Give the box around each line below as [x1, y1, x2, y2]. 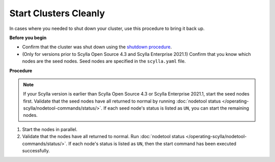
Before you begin [9, 35, 47, 41]
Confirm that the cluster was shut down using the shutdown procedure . [22, 44, 172, 50]
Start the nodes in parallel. [22, 126, 77, 132]
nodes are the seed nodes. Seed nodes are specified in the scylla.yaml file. [22, 58, 186, 64]
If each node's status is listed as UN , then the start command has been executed [68, 140, 237, 147]
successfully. [22, 148, 50, 154]
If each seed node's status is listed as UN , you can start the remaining [103, 105, 250, 111]
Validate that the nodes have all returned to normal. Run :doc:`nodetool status [22, 134, 185, 140]
